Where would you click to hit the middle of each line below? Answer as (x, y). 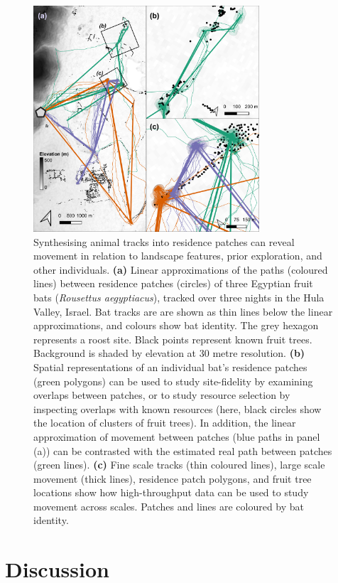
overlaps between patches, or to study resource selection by (162, 395)
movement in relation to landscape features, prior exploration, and (178, 256)
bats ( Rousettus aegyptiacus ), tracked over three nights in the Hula (179, 297)
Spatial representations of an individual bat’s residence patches (170, 367)
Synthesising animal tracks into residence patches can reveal (164, 241)
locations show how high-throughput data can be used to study (171, 492)
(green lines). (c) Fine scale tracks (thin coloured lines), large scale (179, 465)
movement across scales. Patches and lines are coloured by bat (169, 506)
